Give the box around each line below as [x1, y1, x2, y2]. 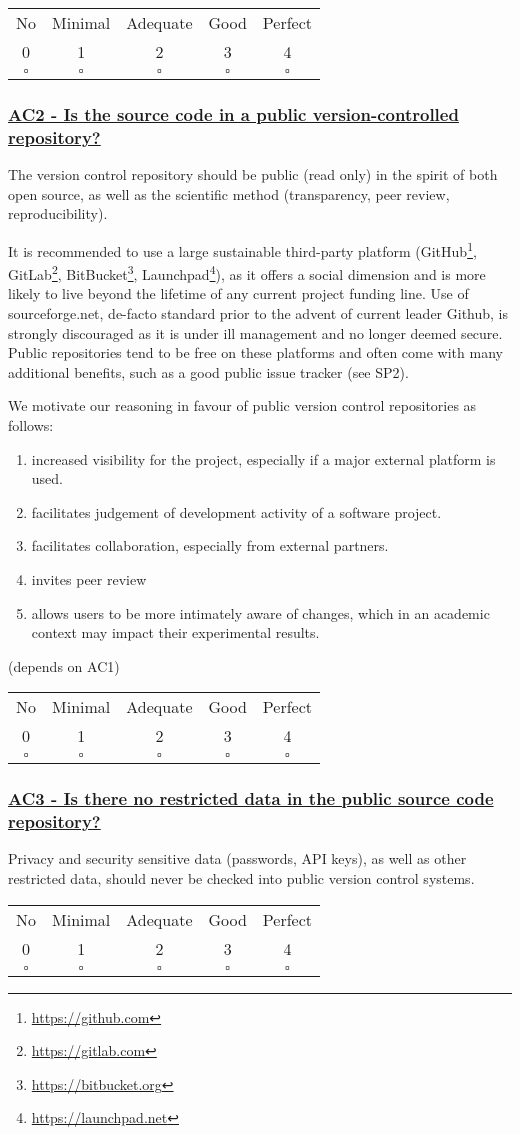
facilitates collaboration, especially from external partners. [31, 535, 389, 556]
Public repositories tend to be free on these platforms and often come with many [8, 342, 503, 363]
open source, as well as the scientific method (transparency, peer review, [8, 183, 450, 204]
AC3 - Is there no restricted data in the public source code [8, 786, 494, 811]
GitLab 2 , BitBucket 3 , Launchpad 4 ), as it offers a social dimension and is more [8, 261, 486, 284]
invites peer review [31, 568, 147, 589]
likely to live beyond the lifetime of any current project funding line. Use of [8, 283, 469, 304]
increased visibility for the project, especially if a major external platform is [31, 448, 496, 469]
